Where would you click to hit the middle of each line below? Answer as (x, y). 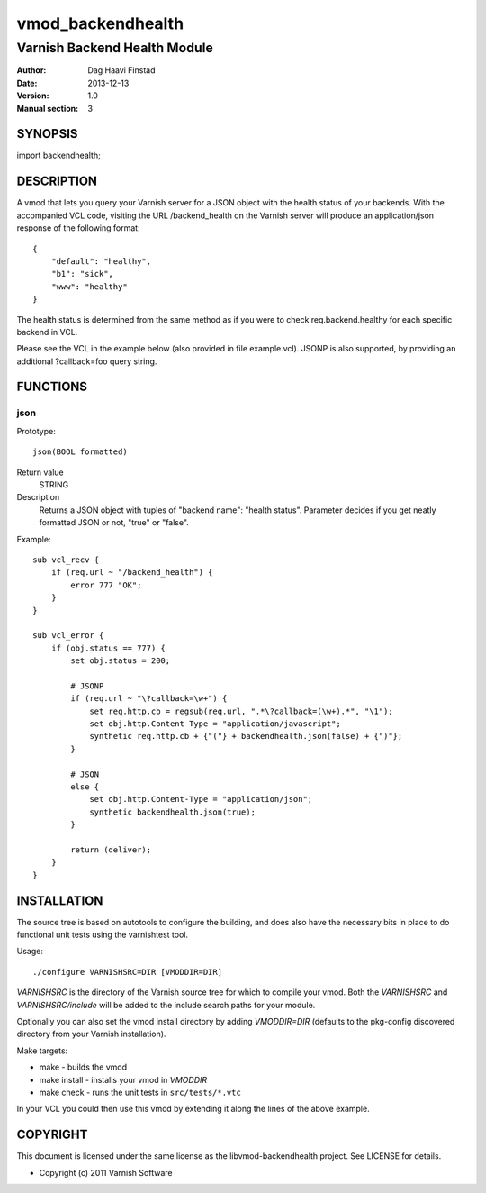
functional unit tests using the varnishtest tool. (103, 935)
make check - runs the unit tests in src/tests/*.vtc (140, 1092)
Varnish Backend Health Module (115, 48)
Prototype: (36, 431)
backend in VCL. (47, 332)
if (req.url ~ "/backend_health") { (132, 573)
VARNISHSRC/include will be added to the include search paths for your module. (166, 1005)
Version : (33, 96)
